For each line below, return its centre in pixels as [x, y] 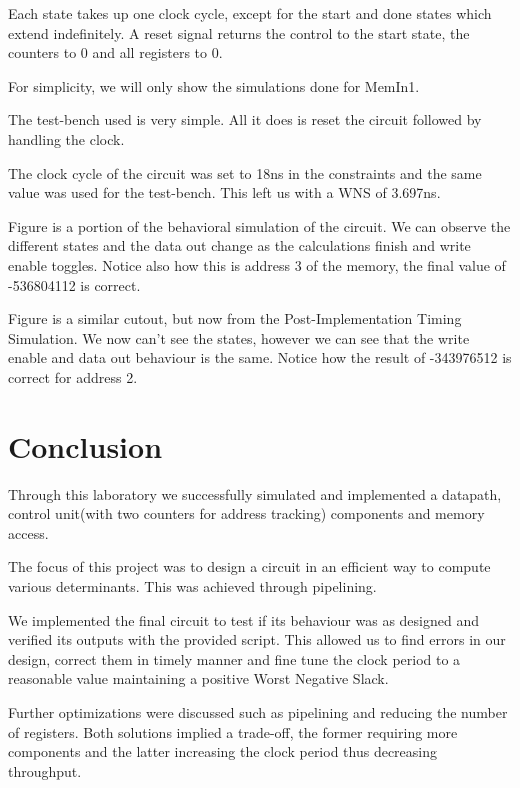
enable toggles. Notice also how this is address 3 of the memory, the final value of [257, 264]
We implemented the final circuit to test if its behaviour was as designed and [244, 619]
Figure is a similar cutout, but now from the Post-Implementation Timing [235, 318]
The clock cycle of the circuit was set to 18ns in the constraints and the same [245, 172]
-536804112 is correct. [74, 284]
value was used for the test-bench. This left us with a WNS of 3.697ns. [224, 192]
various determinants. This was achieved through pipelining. [192, 586]
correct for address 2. [73, 376]
